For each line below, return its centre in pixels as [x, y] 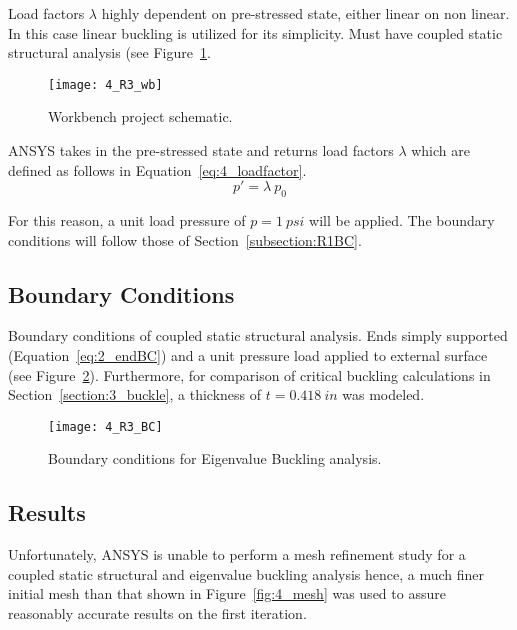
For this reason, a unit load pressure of [127, 220]
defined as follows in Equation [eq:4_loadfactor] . [157, 169]
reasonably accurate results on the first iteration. [157, 613]
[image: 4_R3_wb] [105, 84]
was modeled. [383, 394]
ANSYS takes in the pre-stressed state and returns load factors [201, 150]
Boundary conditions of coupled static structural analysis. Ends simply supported [258, 335]
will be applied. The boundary [402, 220]
